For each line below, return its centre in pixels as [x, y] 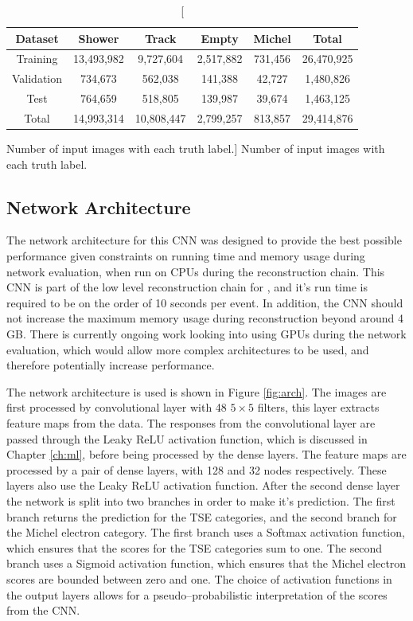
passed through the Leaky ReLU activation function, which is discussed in [187, 438]
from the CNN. [43, 610]
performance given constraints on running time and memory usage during [186, 256]
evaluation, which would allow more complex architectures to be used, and [188, 349]
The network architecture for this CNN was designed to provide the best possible [204, 240]
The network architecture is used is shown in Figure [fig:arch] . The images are [197, 391]
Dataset [37, 38]
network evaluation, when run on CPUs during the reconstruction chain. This [196, 271]
